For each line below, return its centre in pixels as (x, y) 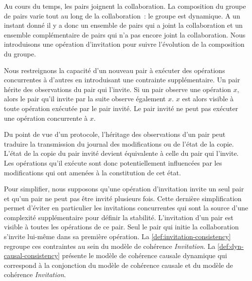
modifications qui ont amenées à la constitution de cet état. (92, 172)
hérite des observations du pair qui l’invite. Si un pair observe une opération (117, 89)
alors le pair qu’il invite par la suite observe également (85, 99)
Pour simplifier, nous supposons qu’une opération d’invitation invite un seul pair (124, 189)
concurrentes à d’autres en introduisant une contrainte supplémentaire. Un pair (122, 80)
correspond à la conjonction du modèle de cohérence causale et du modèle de (118, 265)
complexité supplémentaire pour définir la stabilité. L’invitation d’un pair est (119, 217)
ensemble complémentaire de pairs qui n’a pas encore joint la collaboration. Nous (125, 34)
